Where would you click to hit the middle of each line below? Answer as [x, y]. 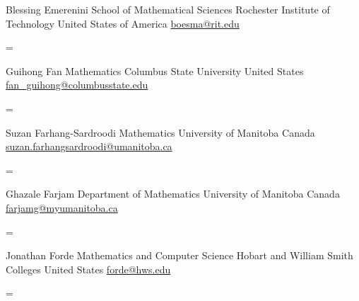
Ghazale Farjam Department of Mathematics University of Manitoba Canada [173, 194]
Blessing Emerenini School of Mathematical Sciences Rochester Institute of [168, 9]
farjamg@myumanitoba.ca [62, 207]
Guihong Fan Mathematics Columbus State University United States [155, 70]
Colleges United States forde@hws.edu [88, 269]
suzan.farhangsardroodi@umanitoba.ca [89, 146]
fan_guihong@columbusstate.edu [77, 85]
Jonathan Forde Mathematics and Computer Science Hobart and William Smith [179, 255]
